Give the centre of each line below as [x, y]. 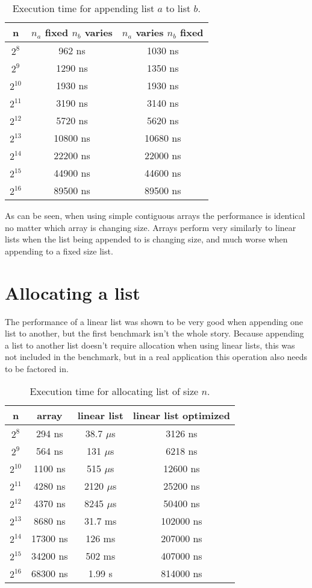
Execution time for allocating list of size [114, 391]
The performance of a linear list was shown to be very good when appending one [154, 321]
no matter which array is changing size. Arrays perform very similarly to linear [151, 227]
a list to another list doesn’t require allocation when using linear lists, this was [150, 345]
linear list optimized [182, 416]
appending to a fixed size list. [59, 251]
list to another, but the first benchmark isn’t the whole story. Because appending [154, 333]
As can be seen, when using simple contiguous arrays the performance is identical [155, 215]
